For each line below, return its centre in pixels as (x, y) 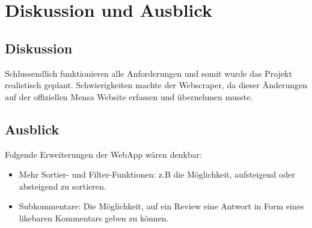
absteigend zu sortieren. (63, 186)
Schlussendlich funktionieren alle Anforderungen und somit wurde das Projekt (148, 73)
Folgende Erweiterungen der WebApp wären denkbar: (104, 154)
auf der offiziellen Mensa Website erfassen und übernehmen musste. (129, 96)
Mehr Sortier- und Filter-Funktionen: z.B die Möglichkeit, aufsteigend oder (157, 174)
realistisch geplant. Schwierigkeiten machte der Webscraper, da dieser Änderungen (156, 85)
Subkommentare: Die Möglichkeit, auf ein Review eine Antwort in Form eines (161, 206)
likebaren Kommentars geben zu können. (94, 217)
